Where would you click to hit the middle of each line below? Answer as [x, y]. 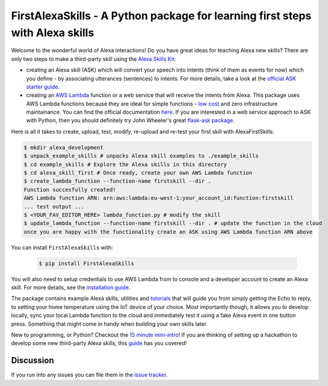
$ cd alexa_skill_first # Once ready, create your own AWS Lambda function [138, 173]
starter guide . [43, 87]
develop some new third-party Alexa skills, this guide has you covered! [99, 343]
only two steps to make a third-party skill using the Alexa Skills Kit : [94, 59]
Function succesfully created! [70, 189]
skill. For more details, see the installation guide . [71, 288]
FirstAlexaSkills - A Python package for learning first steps [161, 16]
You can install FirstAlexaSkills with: [62, 247]
